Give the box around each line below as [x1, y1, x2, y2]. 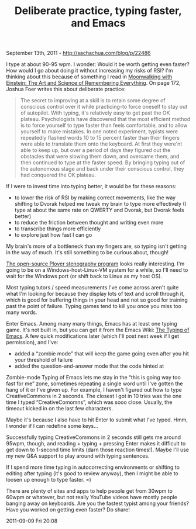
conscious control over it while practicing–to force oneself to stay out [20, 103, 188, 110]
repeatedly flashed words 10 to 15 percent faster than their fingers [20, 134, 180, 141]
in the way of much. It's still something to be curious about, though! [6, 249, 169, 256]
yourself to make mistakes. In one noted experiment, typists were [20, 128, 178, 135]
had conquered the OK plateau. [20, 171, 97, 179]
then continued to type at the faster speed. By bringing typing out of [20, 159, 185, 166]
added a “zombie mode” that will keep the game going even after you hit [14, 350, 189, 357]
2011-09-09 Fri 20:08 [6, 517, 58, 524]
